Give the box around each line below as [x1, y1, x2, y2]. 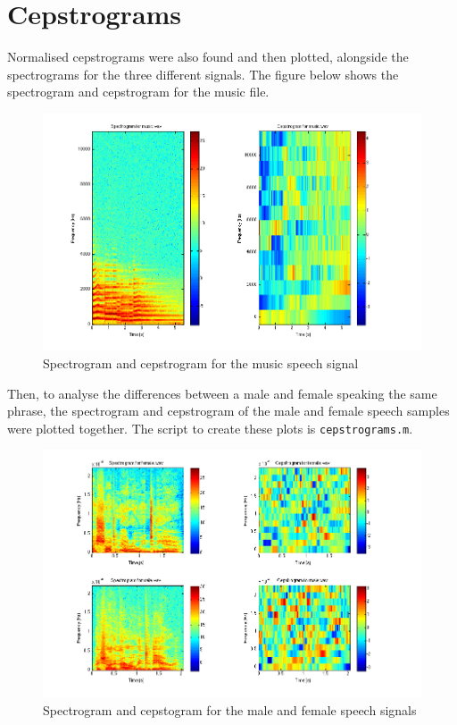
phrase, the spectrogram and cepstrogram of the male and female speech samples [7, 401, 450, 420]
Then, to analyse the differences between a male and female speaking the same [7, 384, 437, 402]
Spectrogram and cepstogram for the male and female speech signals [43, 700, 417, 719]
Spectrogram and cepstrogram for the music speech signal [43, 353, 359, 372]
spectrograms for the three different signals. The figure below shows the [7, 64, 399, 83]
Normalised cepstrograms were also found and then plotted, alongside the [7, 47, 409, 66]
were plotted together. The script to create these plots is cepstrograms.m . [7, 418, 413, 437]
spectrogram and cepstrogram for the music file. [7, 82, 270, 101]
